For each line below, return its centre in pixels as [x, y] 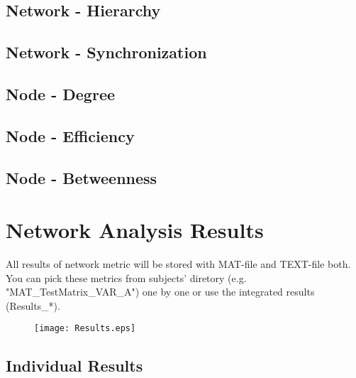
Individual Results [74, 366]
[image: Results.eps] [85, 329]
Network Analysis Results [135, 230]
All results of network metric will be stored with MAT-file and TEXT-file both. [178, 264]
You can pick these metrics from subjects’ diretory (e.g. [126, 277]
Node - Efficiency [70, 135]
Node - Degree [61, 93]
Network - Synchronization [106, 52]
